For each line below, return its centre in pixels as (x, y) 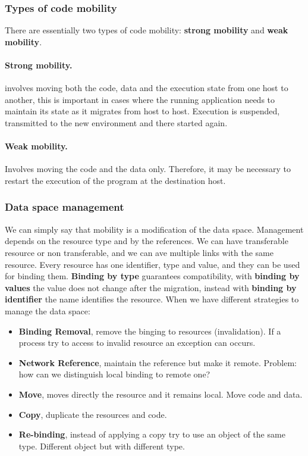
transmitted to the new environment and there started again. (116, 122)
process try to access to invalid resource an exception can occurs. (137, 343)
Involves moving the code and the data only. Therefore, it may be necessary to (148, 169)
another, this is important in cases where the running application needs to (140, 99)
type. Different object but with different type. (102, 446)
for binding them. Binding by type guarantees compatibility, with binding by (152, 276)
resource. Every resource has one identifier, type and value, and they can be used (153, 264)
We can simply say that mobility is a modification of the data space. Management (154, 229)
